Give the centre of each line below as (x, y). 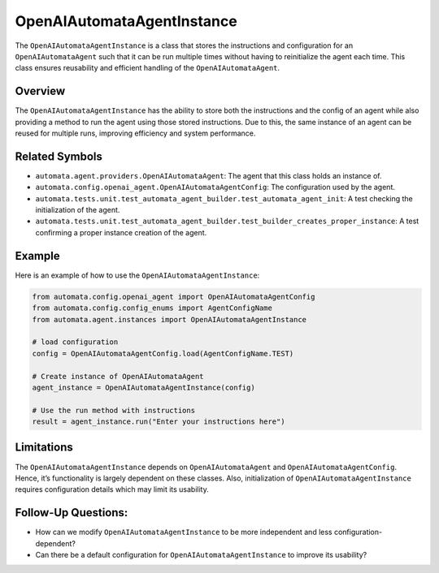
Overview (40, 91)
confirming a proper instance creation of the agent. (121, 232)
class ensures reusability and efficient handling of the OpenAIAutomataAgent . (148, 68)
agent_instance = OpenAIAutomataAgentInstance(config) (143, 387)
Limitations (44, 448)
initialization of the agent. (78, 210)
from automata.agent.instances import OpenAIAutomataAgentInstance (170, 319)
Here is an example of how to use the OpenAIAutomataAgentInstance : (137, 275)
